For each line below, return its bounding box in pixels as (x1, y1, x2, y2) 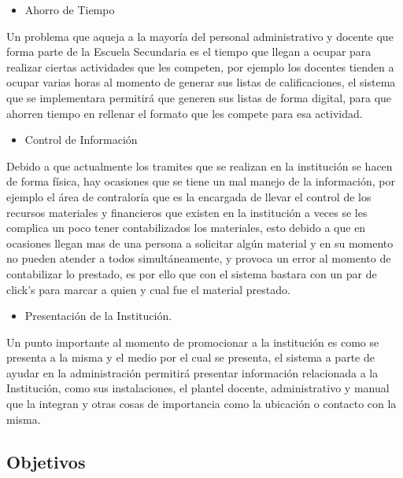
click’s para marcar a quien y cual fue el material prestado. (6, 281, 290, 297)
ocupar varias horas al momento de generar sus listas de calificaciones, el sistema (6, 74, 396, 90)
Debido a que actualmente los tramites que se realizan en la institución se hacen (6, 157, 393, 174)
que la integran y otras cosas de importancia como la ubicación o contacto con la (6, 395, 397, 412)
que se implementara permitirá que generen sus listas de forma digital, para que (6, 89, 392, 105)
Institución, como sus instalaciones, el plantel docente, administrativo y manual (6, 380, 390, 396)
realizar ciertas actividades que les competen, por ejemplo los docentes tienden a (6, 58, 394, 75)
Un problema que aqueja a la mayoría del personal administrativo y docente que (6, 28, 394, 44)
